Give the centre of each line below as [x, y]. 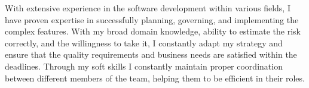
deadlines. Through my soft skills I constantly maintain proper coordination [144, 66]
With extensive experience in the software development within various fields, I [148, 8]
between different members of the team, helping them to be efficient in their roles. [155, 78]
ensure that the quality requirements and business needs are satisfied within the [151, 54]
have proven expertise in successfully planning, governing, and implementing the [152, 19]
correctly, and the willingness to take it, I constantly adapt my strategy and [144, 43]
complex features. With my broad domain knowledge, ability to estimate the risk [153, 31]
